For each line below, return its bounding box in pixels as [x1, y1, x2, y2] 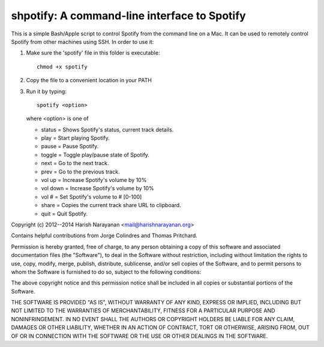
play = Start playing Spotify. [41, 134, 110, 142]
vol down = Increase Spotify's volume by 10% [41, 185, 154, 192]
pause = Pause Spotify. [41, 143, 99, 150]
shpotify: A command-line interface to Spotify [11, 9, 246, 22]
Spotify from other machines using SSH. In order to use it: [11, 38, 154, 45]
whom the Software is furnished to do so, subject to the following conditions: [11, 268, 202, 276]
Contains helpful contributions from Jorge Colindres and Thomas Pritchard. [11, 232, 197, 240]
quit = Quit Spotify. [41, 210, 88, 217]
